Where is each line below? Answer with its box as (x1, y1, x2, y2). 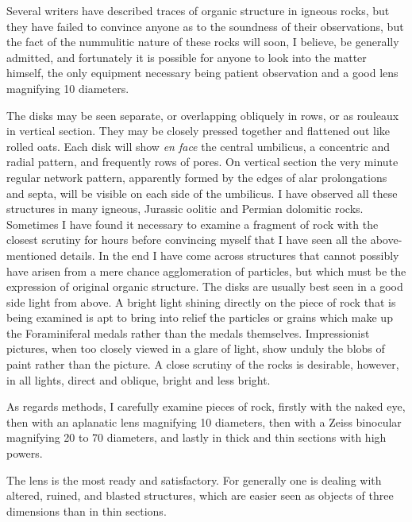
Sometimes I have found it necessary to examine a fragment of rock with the (6, 215, 379, 232)
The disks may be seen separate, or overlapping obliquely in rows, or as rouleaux (6, 106, 399, 123)
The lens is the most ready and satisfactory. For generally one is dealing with (6, 471, 382, 488)
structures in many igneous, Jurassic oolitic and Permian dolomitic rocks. (6, 200, 364, 217)
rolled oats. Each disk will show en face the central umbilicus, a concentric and (6, 137, 391, 154)
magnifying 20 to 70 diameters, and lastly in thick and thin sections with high (6, 429, 387, 446)
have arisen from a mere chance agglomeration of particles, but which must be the (6, 262, 406, 279)
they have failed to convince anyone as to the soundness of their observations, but (6, 17, 404, 34)
